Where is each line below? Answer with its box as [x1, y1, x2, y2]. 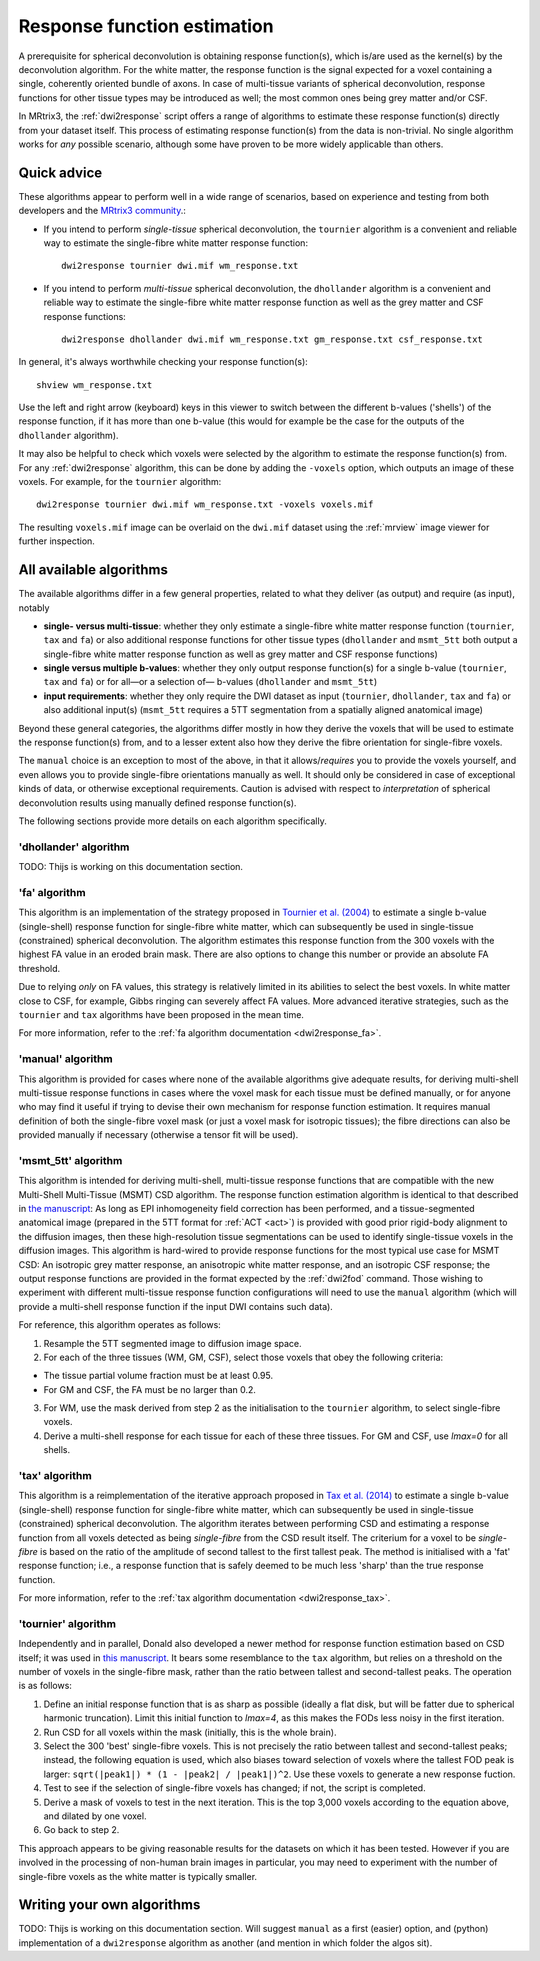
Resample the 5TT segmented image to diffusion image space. [43, 1337, 302, 1349]
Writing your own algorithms [18, 1896, 201, 1914]
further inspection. [18, 535, 95, 547]
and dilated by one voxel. [43, 1810, 147, 1822]
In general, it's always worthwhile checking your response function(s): [18, 356, 309, 368]
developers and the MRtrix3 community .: [18, 205, 187, 217]
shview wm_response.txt [36, 379, 153, 390]
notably [18, 601, 50, 614]
